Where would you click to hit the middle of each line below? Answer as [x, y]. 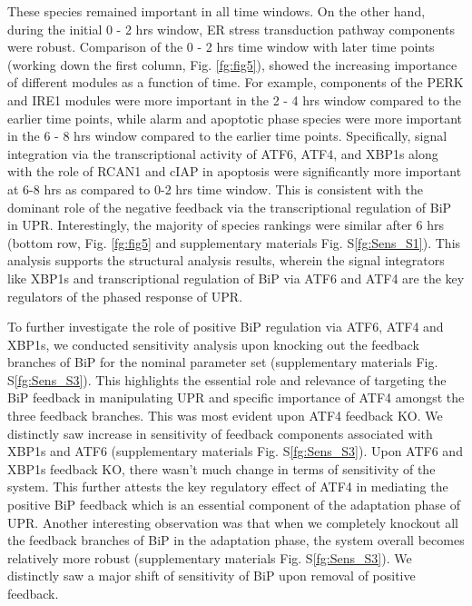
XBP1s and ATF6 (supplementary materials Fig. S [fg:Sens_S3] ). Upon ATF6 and [235, 451]
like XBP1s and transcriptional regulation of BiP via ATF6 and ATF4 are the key [236, 278]
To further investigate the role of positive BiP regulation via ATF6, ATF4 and [226, 327]
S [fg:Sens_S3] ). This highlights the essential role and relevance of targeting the [227, 379]
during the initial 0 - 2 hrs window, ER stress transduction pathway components [231, 29]
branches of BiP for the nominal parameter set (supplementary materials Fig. [223, 362]
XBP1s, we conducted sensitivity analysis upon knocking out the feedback [213, 344]
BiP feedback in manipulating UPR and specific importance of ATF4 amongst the [236, 397]
